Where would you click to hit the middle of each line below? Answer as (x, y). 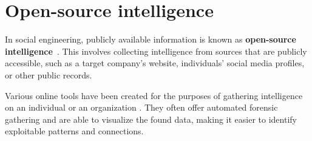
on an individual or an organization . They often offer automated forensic (141, 107)
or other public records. (49, 74)
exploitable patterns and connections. (74, 131)
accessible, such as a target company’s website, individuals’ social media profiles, (155, 63)
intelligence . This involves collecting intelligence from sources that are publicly (156, 51)
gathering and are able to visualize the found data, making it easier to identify (151, 119)
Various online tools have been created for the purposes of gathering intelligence (154, 95)
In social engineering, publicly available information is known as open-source (151, 39)
